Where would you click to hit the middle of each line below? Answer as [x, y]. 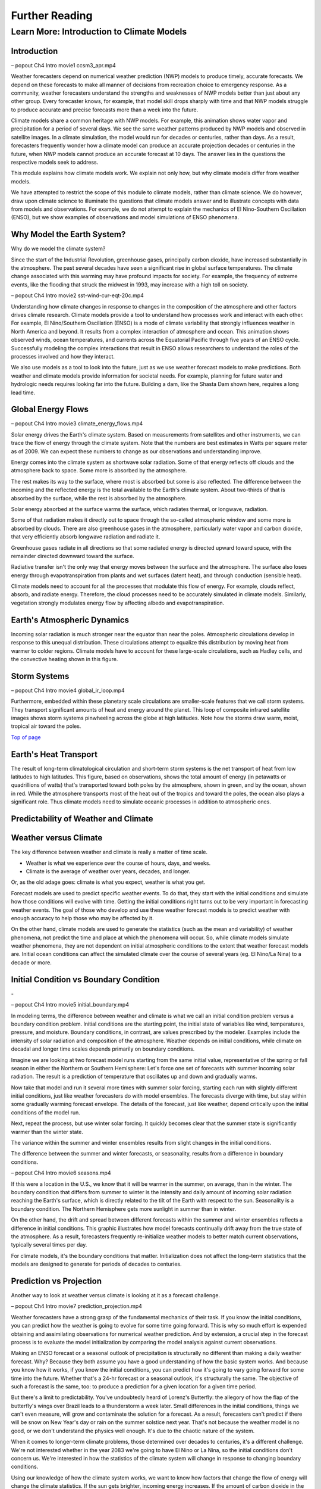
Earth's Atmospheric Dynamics [70, 620]
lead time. [23, 393]
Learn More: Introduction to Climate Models [99, 32]
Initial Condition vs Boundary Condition [85, 979]
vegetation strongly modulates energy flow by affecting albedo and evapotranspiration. [118, 603]
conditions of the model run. [45, 1112]
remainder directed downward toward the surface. [73, 556]
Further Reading [52, 15]
